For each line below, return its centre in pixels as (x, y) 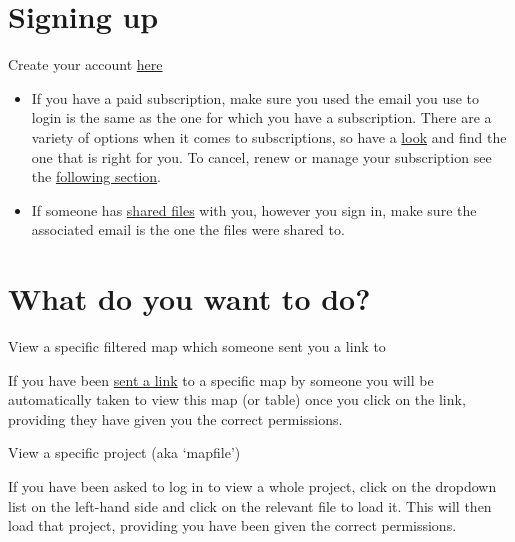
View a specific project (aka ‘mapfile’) (124, 452)
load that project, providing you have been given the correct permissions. (232, 525)
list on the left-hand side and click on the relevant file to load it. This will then (250, 505)
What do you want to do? (189, 298)
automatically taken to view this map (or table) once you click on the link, (237, 399)
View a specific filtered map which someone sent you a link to (197, 346)
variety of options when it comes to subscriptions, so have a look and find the (269, 136)
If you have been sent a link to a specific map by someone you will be (221, 379)
